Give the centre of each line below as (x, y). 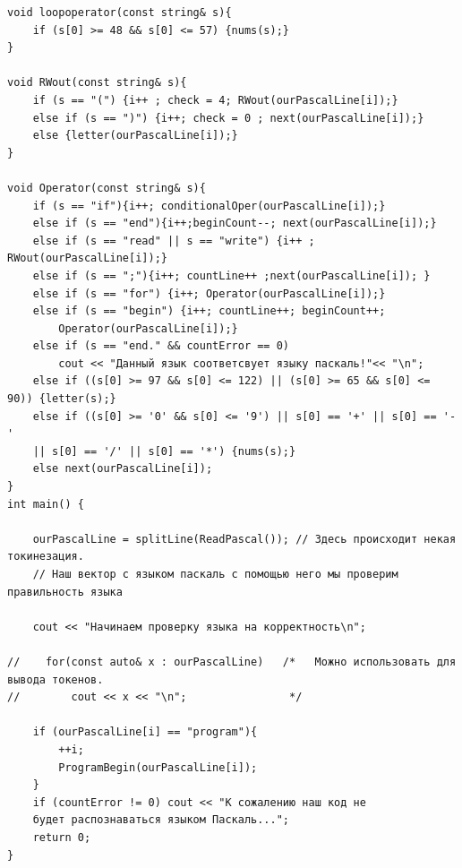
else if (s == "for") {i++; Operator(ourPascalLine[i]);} (209, 293)
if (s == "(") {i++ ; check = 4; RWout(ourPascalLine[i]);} (215, 100)
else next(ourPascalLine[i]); (123, 469)
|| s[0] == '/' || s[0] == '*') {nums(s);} (164, 451)
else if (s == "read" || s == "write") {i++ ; (174, 241)
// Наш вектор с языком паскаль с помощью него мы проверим (215, 574)
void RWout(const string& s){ (97, 83)
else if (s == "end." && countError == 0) (161, 346)
